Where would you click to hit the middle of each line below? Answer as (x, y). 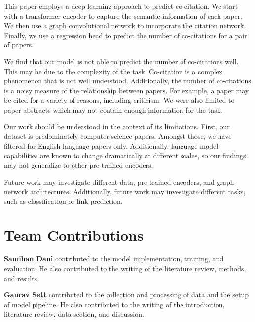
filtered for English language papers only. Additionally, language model (111, 145)
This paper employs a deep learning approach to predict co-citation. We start (121, 6)
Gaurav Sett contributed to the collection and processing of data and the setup (126, 295)
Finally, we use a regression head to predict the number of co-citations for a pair (126, 35)
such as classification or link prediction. (63, 201)
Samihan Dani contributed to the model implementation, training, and (114, 259)
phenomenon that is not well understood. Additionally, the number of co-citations (127, 81)
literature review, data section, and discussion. (74, 314)
